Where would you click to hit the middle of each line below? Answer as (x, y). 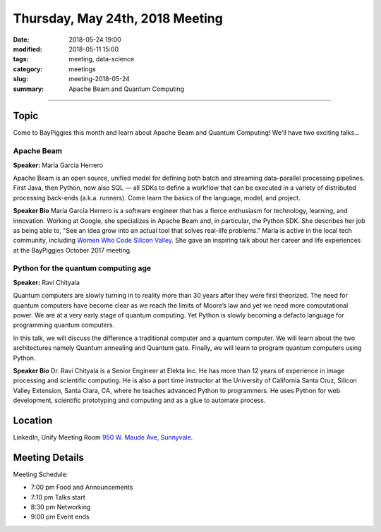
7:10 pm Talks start (58, 497)
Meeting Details (49, 458)
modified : (28, 49)
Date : (21, 40)
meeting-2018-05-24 (99, 79)
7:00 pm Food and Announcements (82, 488)
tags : (21, 59)
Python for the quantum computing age (82, 268)
